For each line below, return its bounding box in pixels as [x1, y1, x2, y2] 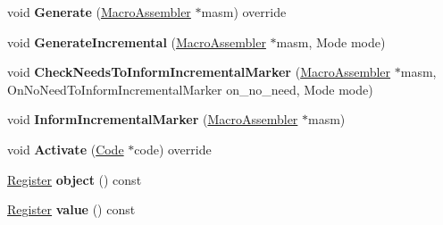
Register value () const [7, 200, 136, 219]
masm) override [201, 3, 287, 21]
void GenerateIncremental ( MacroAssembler [7, 32, 266, 51]
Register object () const [7, 170, 142, 188]
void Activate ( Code [7, 139, 124, 158]
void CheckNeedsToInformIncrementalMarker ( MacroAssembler [7, 62, 391, 81]
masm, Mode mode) [276, 32, 386, 51]
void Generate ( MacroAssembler [7, 3, 191, 21]
